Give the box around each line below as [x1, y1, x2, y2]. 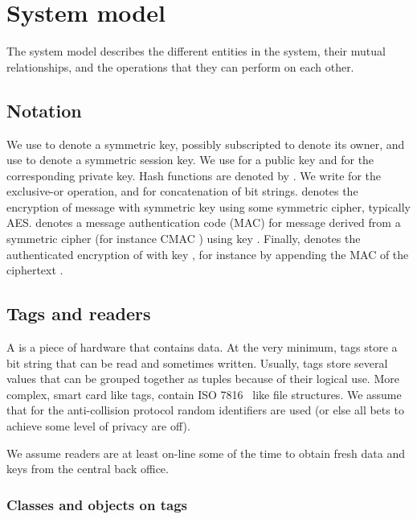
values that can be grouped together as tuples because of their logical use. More [6, 370, 399, 387]
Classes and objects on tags [6, 494, 187, 514]
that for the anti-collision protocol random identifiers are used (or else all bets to [6, 402, 404, 418]
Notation [6, 97, 82, 122]
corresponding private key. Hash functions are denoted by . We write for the [6, 167, 381, 183]
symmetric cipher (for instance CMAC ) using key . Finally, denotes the [6, 230, 361, 247]
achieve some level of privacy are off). [6, 418, 190, 435]
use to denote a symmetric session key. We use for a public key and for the [6, 151, 374, 168]
